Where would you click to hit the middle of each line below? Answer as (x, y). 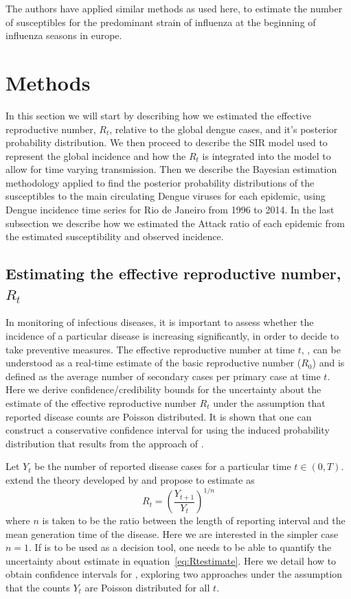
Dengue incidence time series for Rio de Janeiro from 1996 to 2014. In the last (170, 210)
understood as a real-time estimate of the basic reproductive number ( (154, 363)
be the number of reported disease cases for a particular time (163, 466)
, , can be (321, 349)
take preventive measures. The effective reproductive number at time (150, 349)
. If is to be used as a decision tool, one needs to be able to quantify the (180, 547)
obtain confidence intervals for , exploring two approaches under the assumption (174, 574)
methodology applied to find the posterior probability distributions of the (160, 182)
